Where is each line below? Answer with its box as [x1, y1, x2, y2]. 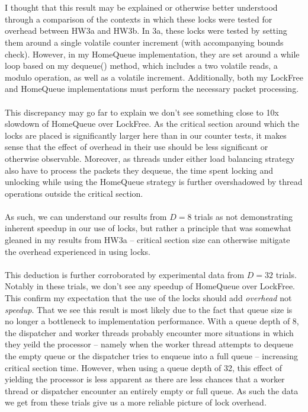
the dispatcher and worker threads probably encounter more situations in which [5, 326, 294, 338]
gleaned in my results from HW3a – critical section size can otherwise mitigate [5, 234, 290, 246]
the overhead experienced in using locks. [5, 245, 151, 257]
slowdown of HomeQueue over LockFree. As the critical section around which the [5, 117, 299, 130]
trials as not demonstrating [194, 210, 293, 222]
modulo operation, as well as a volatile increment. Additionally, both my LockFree [5, 71, 303, 83]
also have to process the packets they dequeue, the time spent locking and [5, 164, 274, 176]
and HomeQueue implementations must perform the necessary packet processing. [5, 82, 299, 95]
